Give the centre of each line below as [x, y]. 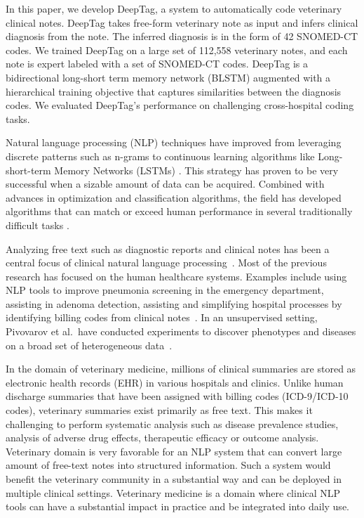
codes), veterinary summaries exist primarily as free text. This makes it [159, 410]
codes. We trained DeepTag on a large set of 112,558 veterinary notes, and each [177, 50]
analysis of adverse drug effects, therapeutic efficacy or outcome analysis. [162, 438]
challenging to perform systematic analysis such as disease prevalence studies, [172, 423]
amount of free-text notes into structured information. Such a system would [168, 465]
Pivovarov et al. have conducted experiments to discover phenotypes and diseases [181, 331]
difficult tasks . [38, 225]
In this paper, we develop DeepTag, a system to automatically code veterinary [174, 8]
